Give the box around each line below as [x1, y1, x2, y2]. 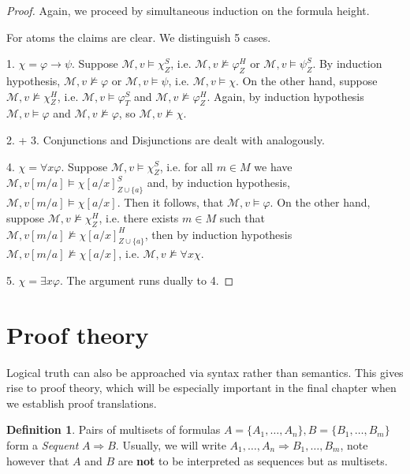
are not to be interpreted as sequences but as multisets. [117, 452, 388, 468]
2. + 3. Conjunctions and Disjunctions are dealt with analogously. [6, 131, 325, 147]
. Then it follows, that [117, 194, 224, 211]
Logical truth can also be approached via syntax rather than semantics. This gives [6, 364, 404, 380]
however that [6, 452, 69, 468]
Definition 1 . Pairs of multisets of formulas [6, 421, 221, 438]
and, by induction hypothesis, [147, 174, 290, 191]
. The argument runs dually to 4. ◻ [59, 271, 234, 288]
